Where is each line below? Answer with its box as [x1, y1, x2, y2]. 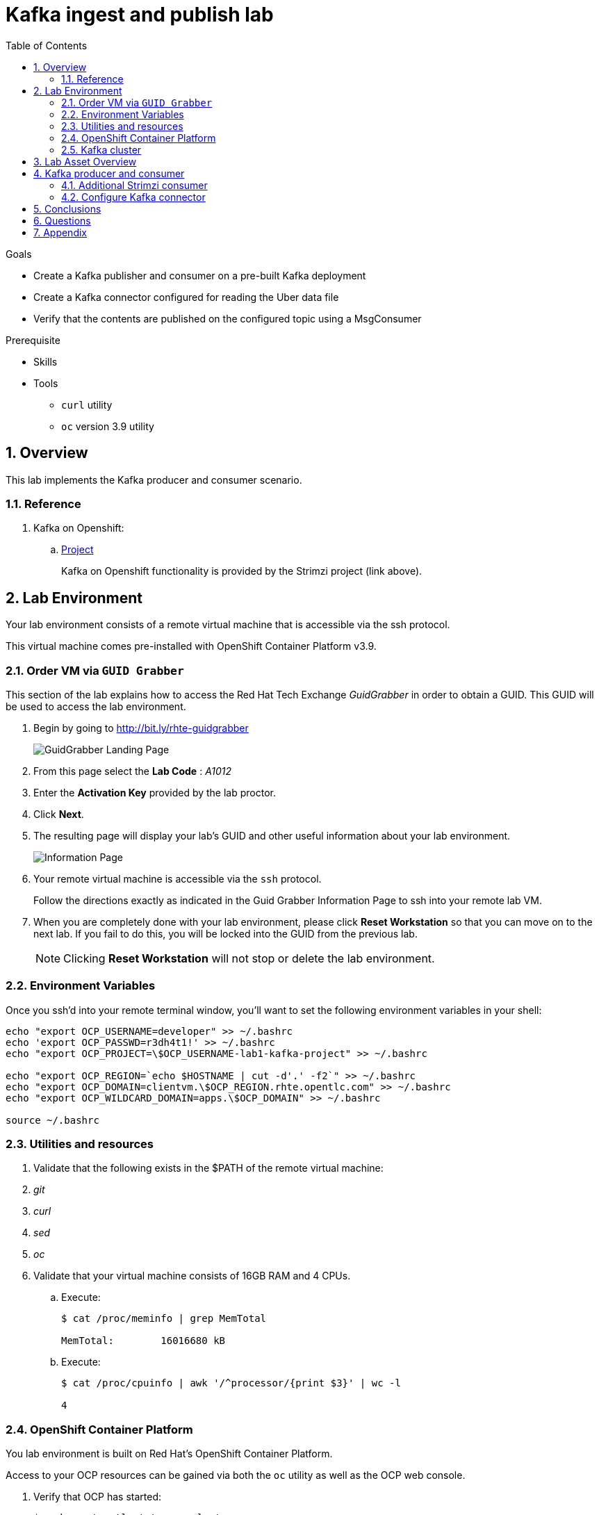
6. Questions [33, 214, 91, 227]
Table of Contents [6, 39, 88, 51]
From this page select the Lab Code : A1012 [33, 764, 232, 777]
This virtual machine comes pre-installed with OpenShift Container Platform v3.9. [6, 640, 377, 653]
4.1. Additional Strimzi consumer [61, 179, 208, 191]
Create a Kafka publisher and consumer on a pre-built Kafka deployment [33, 269, 366, 281]
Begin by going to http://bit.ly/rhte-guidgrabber [33, 721, 249, 734]
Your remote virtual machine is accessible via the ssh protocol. [33, 872, 322, 885]
